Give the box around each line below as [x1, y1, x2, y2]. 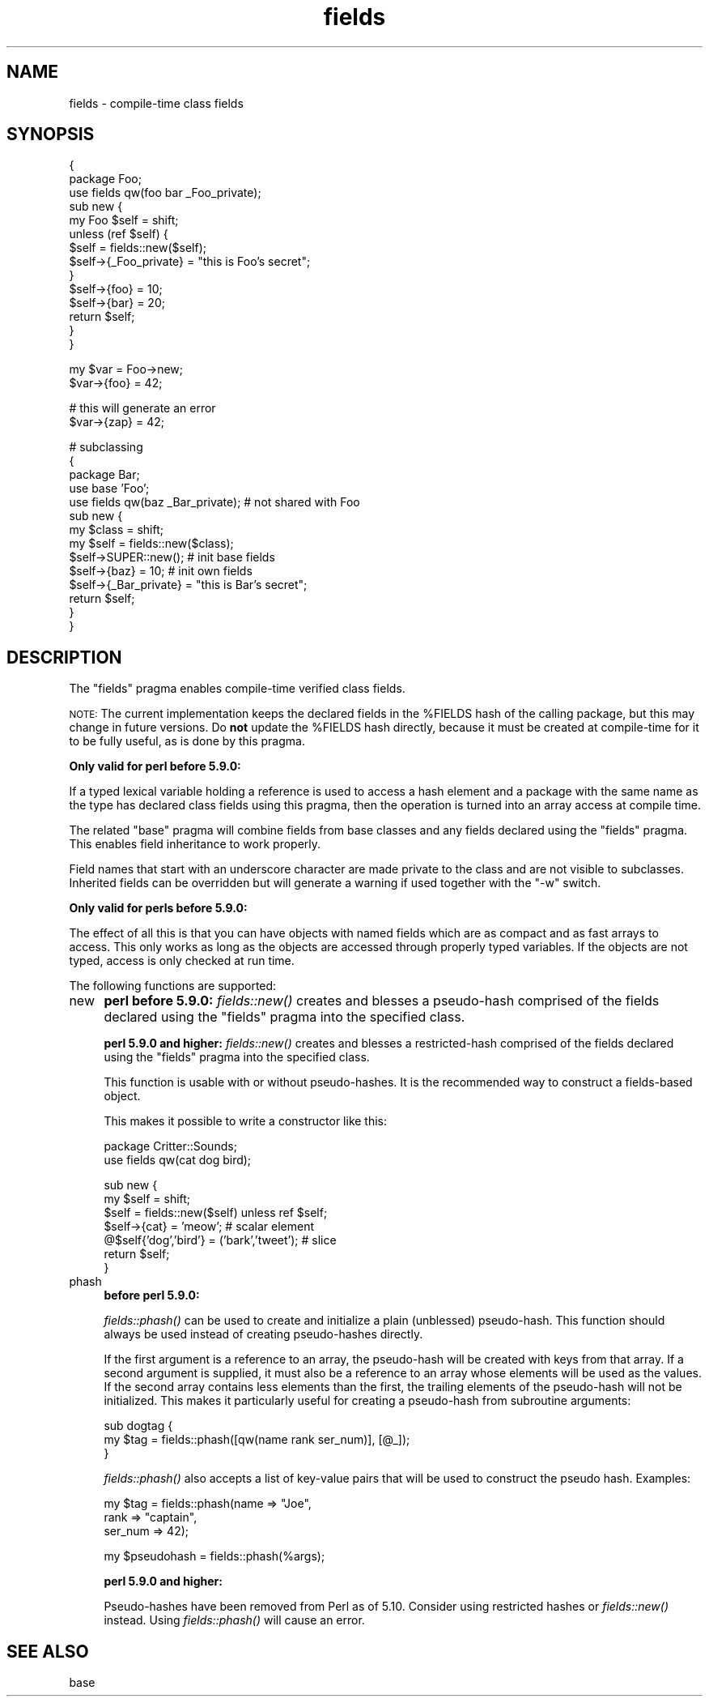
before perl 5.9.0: [104, 1288, 200, 1303]
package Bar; [69, 467, 140, 482]
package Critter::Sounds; [104, 1139, 237, 1154]
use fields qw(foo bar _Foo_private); [69, 186, 261, 200]
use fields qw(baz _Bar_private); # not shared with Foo [69, 495, 360, 510]
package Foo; [69, 172, 142, 186]
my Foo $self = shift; [69, 213, 179, 228]
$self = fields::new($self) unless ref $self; [104, 1206, 328, 1220]
